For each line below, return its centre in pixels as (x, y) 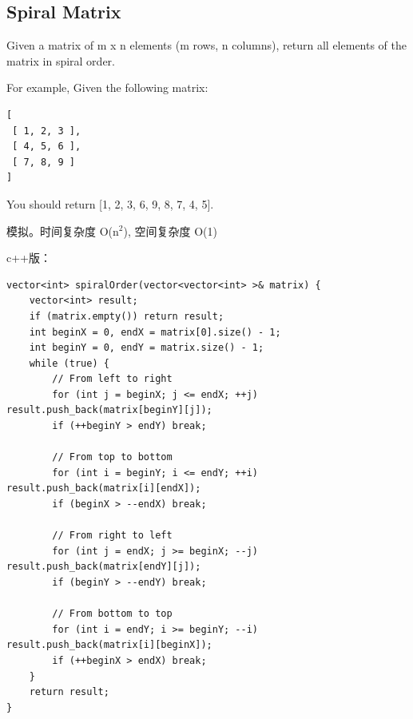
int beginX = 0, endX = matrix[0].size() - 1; (155, 332)
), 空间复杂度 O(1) (170, 230)
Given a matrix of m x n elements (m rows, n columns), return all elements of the (207, 45)
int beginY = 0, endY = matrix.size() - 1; (147, 348)
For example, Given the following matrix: (107, 87)
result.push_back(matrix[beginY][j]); (109, 410)
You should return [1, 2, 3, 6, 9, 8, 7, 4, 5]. (110, 203)
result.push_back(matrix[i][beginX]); (109, 645)
